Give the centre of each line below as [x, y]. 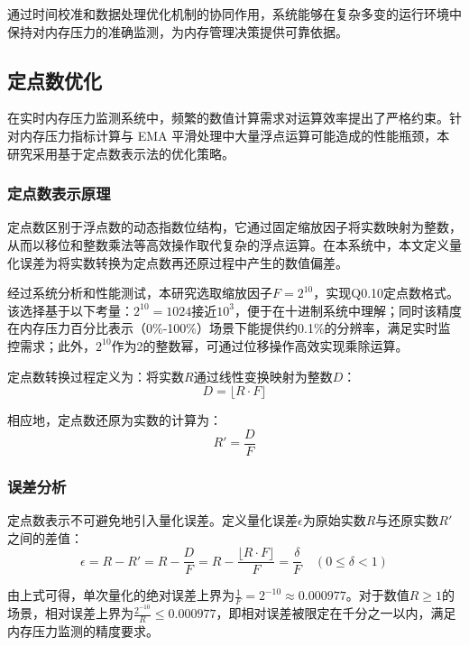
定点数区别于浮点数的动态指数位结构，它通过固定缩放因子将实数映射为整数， [234, 227]
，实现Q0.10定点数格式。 [386, 293]
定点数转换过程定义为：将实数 [96, 376]
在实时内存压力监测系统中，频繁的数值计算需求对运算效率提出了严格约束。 [228, 118]
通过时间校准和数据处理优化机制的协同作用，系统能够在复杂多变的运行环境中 [234, 14]
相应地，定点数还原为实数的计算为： [115, 420]
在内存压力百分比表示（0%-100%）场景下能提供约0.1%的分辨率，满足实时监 [229, 328]
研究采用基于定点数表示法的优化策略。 [121, 153]
